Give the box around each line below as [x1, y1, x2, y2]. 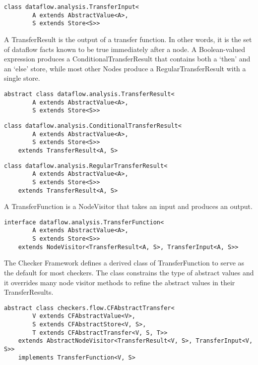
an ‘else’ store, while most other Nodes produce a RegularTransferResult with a [4, 63, 246, 73]
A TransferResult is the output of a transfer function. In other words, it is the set [4, 34, 252, 44]
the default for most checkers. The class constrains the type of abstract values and [4, 267, 254, 277]
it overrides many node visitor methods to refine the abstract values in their [4, 277, 235, 287]
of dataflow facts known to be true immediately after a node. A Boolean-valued [4, 44, 246, 54]
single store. [4, 73, 40, 83]
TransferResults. [4, 287, 54, 297]
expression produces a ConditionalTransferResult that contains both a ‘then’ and [4, 53, 251, 64]
